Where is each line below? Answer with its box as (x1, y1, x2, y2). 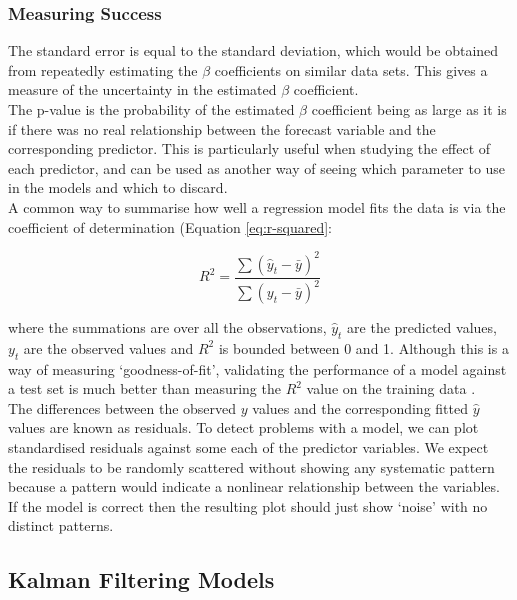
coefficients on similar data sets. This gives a (214, 59, 488, 80)
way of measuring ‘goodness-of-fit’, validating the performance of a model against (8, 358, 507, 379)
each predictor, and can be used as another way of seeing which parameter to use (8, 157, 506, 178)
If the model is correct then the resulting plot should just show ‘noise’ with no (8, 495, 488, 516)
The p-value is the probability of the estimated (8, 99, 295, 119)
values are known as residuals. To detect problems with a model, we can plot (8, 417, 479, 438)
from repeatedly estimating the (8, 59, 198, 80)
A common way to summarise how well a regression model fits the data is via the (8, 196, 506, 217)
